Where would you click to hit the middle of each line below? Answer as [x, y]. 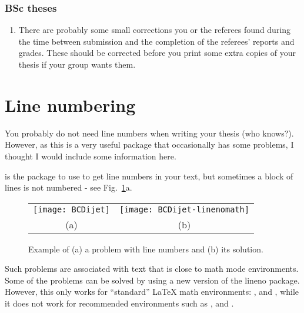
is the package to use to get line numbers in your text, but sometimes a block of [149, 176]
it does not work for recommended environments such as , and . [119, 303]
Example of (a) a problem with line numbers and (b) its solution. [146, 249]
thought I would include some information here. [91, 156]
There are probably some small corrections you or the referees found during [155, 30]
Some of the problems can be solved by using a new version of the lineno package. [152, 280]
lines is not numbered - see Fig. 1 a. [69, 187]
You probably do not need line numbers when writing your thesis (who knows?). [149, 133]
